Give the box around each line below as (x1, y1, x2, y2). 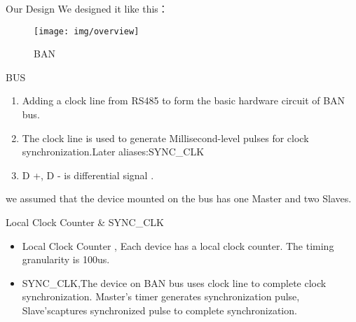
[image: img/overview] (34, 26, 139, 36)
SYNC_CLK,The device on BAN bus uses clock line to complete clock (22, 275, 327, 290)
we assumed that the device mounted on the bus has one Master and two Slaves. (6, 191, 352, 206)
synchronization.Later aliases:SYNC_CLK (22, 144, 205, 159)
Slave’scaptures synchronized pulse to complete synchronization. (22, 302, 297, 317)
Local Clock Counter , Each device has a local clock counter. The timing (22, 238, 334, 253)
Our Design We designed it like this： (6, 1, 168, 15)
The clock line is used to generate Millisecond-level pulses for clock (22, 130, 309, 145)
